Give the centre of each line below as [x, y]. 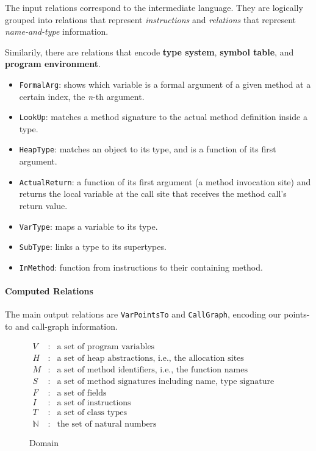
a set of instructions [94, 403]
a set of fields [82, 393]
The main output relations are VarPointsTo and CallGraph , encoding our [143, 314]
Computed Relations [49, 291]
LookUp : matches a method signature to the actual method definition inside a [163, 117]
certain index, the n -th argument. [82, 96]
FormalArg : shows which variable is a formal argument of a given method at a [165, 84]
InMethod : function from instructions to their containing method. [141, 267]
